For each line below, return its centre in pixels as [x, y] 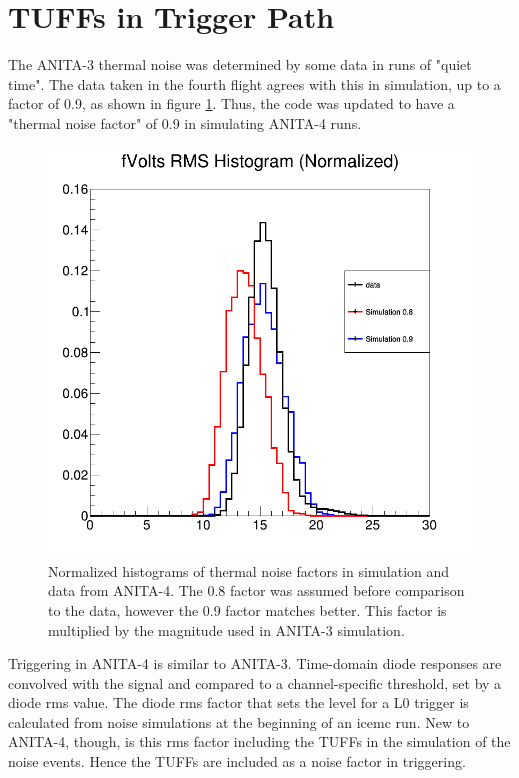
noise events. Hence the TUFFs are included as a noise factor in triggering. [237, 761]
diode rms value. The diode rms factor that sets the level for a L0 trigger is [238, 702]
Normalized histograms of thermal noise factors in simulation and [249, 570]
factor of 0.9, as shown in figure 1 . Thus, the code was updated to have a [231, 103]
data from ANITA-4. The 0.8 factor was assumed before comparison [256, 590]
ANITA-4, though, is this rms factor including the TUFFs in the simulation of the [259, 741]
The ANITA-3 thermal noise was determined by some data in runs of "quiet [240, 64]
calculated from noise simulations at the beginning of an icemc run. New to [239, 721]
